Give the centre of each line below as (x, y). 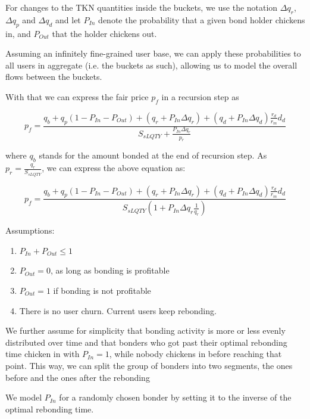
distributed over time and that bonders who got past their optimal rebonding (146, 342)
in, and (18, 33)
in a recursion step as (200, 96)
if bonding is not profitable (102, 290)
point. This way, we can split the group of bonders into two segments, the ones (149, 365)
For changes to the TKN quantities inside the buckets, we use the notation (142, 7)
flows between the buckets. (54, 77)
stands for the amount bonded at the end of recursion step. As (153, 155)
